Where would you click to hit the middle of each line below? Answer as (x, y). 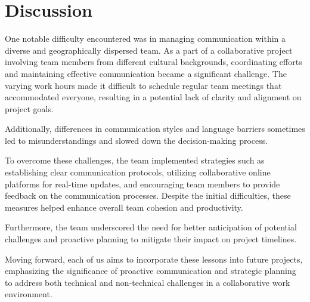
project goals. (29, 108)
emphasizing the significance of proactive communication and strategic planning (151, 271)
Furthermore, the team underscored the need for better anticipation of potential (151, 227)
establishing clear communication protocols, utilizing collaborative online (138, 172)
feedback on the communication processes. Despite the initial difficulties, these (148, 195)
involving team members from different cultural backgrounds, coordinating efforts (154, 62)
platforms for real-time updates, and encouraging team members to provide (142, 184)
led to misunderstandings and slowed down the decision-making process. (137, 140)
